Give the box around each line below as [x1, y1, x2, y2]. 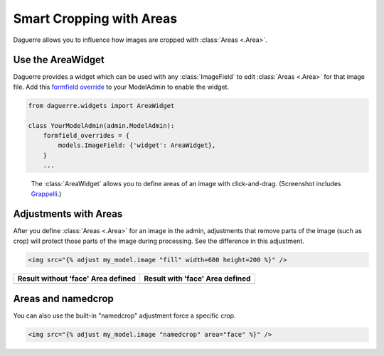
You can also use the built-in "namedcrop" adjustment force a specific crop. [13, 311, 236, 320]
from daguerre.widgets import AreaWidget [28, 102, 175, 109]
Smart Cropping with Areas [13, 11, 178, 26]
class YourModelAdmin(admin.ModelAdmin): [28, 122, 175, 129]
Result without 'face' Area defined [17, 274, 137, 284]
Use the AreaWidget [13, 54, 105, 66]
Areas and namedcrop [13, 293, 114, 305]
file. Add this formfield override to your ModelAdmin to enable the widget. [13, 82, 230, 91]
